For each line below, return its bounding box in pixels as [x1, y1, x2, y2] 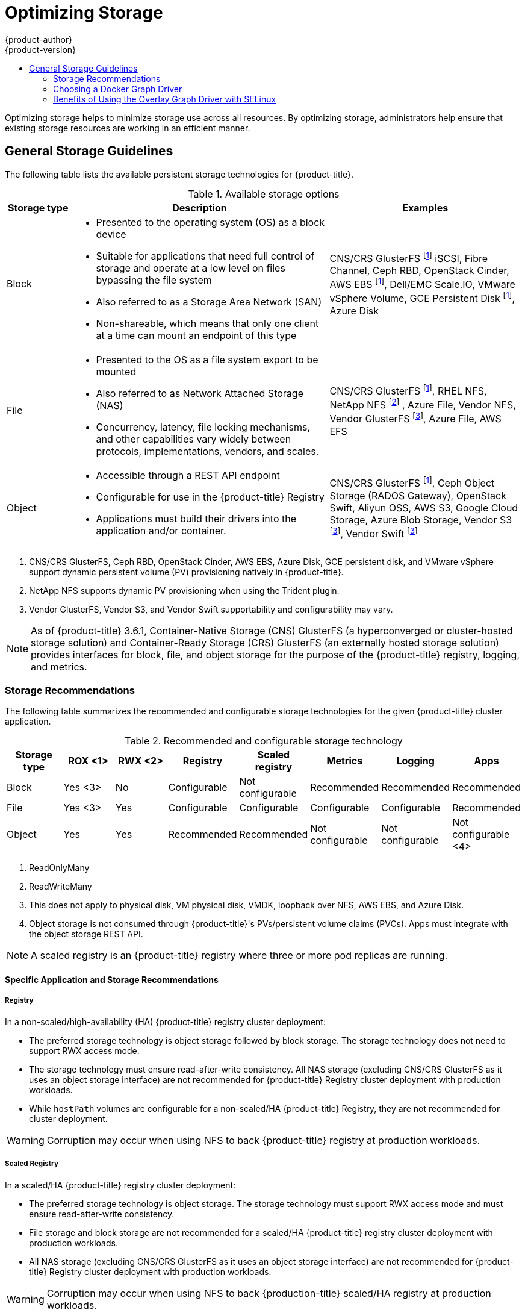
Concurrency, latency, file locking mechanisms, [96, 420, 311, 433]
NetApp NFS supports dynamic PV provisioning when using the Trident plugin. [29, 585, 340, 596]
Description [172, 201, 227, 214]
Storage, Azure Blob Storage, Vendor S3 [329, 513, 512, 526]
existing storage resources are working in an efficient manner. [5, 122, 250, 133]
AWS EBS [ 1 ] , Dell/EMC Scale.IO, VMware [329, 276, 515, 291]
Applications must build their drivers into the [96, 512, 296, 525]
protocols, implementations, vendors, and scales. [96, 444, 319, 457]
